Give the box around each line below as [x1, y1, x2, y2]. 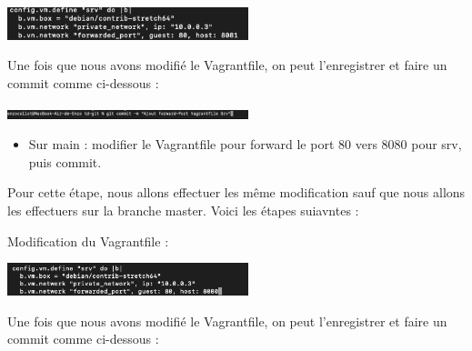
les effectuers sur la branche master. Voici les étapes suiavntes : [7, 200, 359, 219]
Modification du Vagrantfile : [7, 231, 169, 250]
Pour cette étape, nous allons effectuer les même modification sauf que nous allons [7, 183, 466, 202]
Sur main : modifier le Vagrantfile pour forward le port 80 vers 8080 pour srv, [28, 135, 462, 154]
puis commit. [28, 152, 102, 171]
